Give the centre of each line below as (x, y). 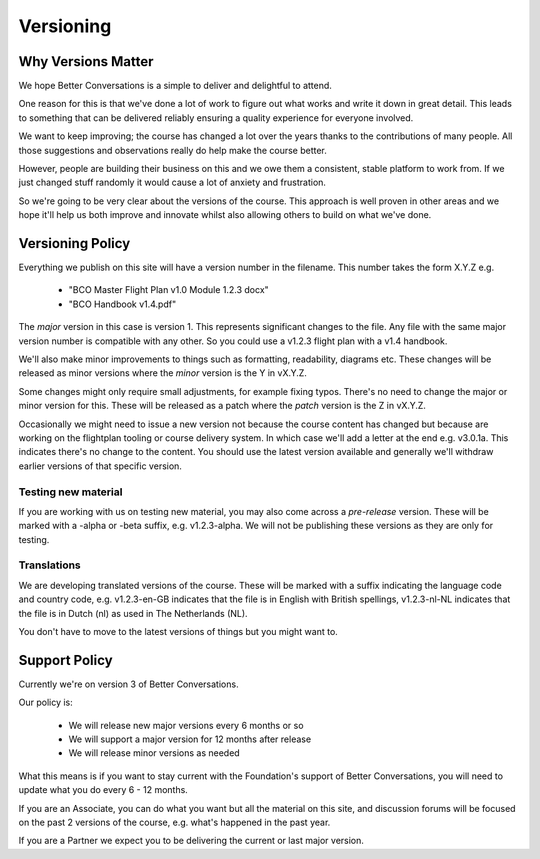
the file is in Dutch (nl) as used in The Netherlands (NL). (133, 613)
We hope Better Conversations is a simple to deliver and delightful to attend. (175, 86)
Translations (50, 565)
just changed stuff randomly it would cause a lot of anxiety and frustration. (172, 182)
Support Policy (66, 660)
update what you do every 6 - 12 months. (103, 790)
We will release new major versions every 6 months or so (186, 725)
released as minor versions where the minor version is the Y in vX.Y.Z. (162, 373)
